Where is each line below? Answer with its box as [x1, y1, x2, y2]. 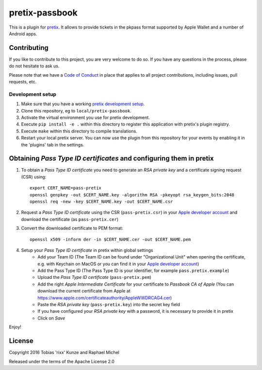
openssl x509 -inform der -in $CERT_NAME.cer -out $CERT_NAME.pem [30, 237, 191, 242]
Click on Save [37, 315, 65, 321]
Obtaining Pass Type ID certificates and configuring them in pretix [9, 154, 214, 162]
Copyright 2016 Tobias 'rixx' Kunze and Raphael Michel [9, 350, 120, 355]
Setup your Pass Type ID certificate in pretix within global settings [21, 247, 153, 253]
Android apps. [9, 31, 37, 36]
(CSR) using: [21, 174, 47, 179]
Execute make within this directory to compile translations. [21, 128, 138, 134]
